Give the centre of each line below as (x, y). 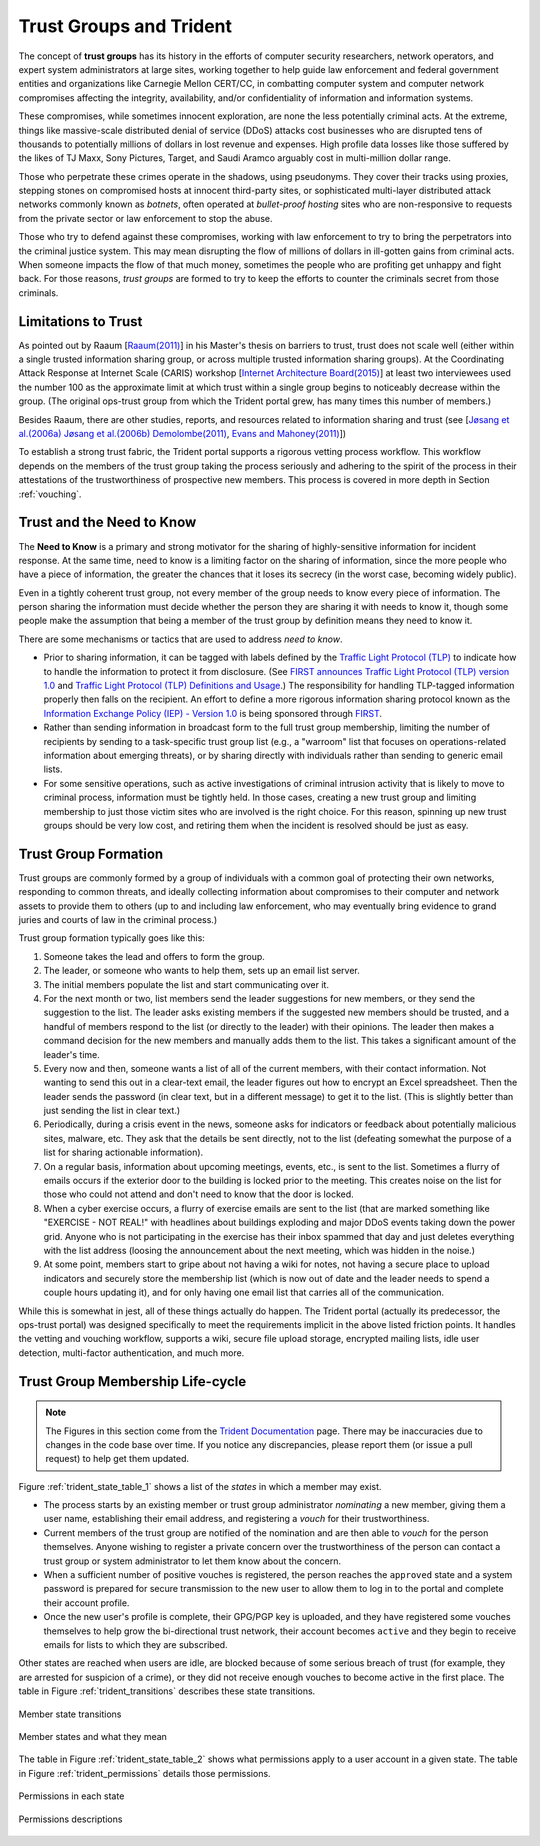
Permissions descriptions (70, 1819)
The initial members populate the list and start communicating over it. (186, 984)
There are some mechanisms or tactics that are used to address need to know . (180, 639)
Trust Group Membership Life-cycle (132, 1381)
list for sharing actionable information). (123, 1152)
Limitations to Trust (80, 321)
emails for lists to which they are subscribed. (136, 1644)
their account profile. (86, 1602)
